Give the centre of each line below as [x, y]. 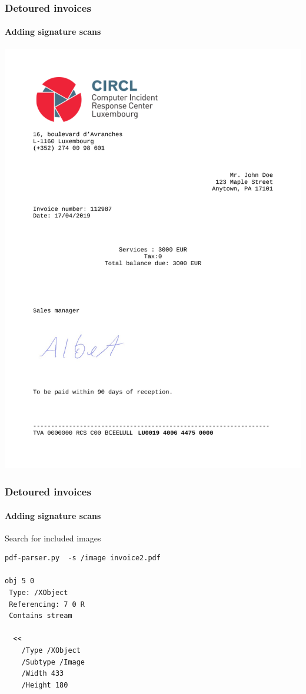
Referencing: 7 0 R [47, 604]
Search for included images [53, 538]
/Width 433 [43, 674]
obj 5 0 [20, 581]
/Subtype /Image [53, 662]
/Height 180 [45, 685]
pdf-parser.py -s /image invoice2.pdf [83, 558]
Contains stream [41, 616]
